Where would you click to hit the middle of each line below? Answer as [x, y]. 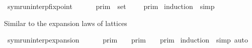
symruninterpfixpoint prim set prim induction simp [111, 6]
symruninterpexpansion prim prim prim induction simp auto [128, 40]
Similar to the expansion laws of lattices [66, 23]
